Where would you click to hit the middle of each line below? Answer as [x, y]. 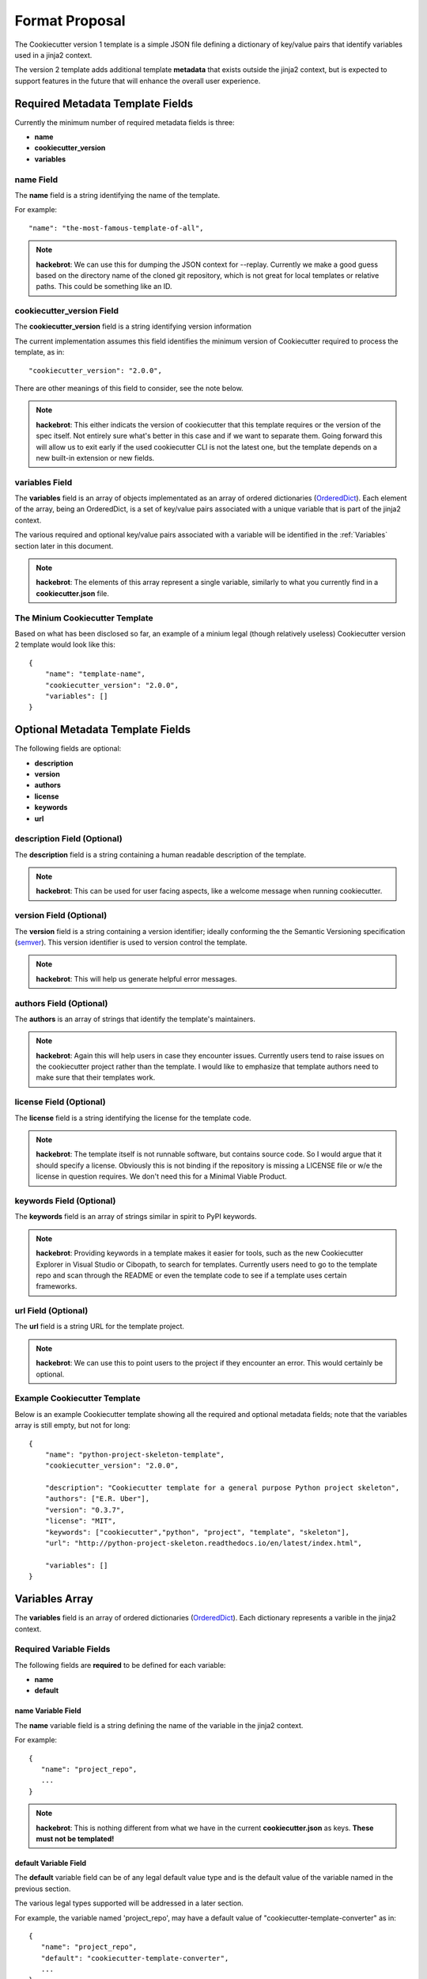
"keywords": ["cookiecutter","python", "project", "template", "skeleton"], [197, 1532]
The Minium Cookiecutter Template [84, 617]
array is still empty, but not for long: [72, 1426]
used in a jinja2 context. [53, 55]
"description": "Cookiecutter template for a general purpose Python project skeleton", [222, 1488]
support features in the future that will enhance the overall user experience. [138, 81]
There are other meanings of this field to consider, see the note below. [129, 388]
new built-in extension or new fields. [95, 458]
